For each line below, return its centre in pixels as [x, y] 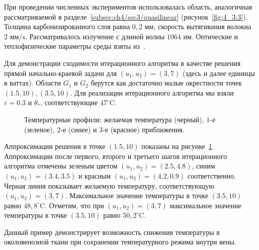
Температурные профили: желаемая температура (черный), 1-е [120, 119]
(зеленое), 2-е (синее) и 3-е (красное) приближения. [104, 129]
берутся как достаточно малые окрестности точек [166, 83]
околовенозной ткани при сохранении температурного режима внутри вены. [120, 242]
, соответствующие [69, 102]
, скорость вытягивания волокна [202, 26]
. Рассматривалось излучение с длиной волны [95, 36]
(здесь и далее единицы [219, 73]
